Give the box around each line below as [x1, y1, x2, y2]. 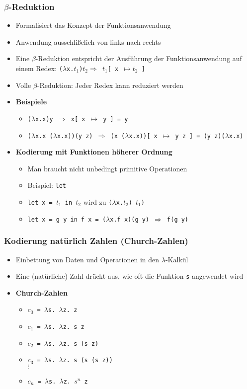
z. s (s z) [63, 340, 99, 347]
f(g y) [167, 216, 189, 223]
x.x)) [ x [129, 132, 158, 140]
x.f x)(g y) [110, 216, 150, 223]
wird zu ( [83, 197, 112, 207]
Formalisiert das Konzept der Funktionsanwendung [15, 20, 171, 30]
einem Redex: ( [15, 63, 63, 73]
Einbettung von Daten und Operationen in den [15, 254, 160, 264]
